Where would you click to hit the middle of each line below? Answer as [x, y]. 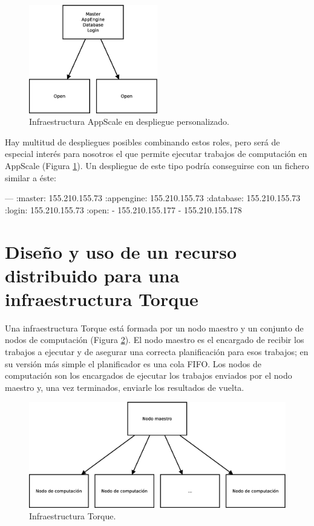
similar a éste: [31, 177]
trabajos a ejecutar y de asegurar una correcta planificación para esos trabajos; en [157, 352]
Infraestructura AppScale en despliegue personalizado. [129, 122]
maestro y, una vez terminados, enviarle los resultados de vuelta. [125, 387]
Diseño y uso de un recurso [121, 251]
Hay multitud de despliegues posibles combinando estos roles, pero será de [142, 141]
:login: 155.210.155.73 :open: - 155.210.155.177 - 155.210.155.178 [123, 209]
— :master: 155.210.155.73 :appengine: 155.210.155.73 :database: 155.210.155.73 [153, 198]
